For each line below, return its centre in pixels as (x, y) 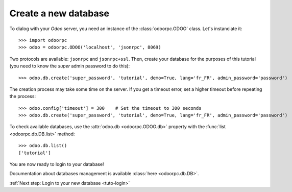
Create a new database (59, 13)
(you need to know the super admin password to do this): (70, 66)
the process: (22, 97)
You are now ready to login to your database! (57, 164)
